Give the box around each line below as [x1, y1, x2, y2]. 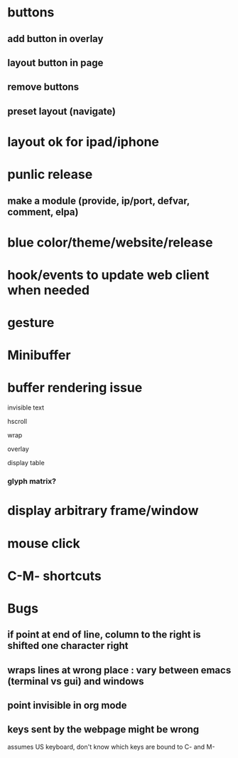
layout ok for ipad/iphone [7, 133, 160, 150]
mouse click [7, 535, 80, 551]
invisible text [7, 403, 45, 412]
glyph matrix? [7, 477, 57, 487]
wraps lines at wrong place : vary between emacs [7, 664, 232, 676]
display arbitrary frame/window [7, 503, 199, 519]
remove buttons [7, 81, 80, 93]
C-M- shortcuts [7, 568, 102, 584]
